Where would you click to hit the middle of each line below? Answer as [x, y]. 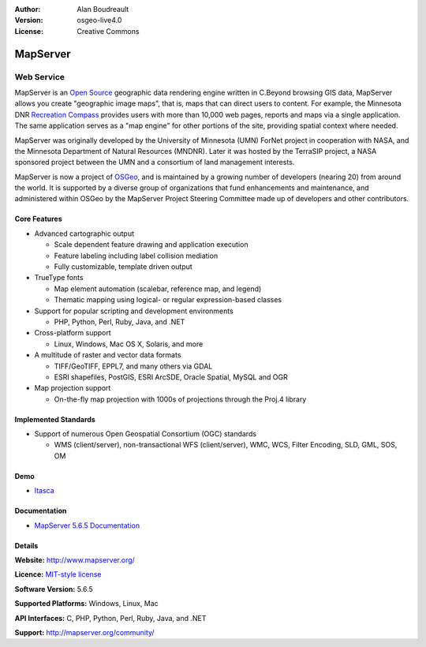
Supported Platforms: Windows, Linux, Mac [87, 604]
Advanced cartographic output [84, 234]
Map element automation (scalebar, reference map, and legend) [158, 289]
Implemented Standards [55, 419]
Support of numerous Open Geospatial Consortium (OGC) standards [145, 434]
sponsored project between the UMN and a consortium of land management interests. [155, 163]
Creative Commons [108, 31]
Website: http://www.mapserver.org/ [75, 560]
